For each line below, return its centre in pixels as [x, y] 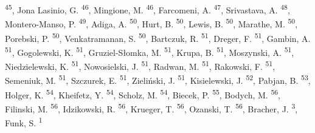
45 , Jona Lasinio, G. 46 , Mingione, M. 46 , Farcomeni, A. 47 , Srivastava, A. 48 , [147, 9]
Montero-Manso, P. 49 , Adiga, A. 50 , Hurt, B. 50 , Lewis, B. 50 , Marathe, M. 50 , [151, 23]
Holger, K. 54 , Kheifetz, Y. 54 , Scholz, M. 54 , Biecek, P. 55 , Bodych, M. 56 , [143, 94]
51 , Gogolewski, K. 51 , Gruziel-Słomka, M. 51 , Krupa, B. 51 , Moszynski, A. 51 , [150, 51]
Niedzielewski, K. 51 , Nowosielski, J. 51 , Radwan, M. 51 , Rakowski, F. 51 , [140, 65]
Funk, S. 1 [24, 122]
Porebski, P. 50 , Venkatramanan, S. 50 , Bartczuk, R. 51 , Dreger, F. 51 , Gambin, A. [158, 37]
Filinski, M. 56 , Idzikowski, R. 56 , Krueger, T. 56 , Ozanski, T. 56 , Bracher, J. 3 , [151, 107]
